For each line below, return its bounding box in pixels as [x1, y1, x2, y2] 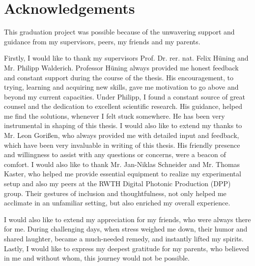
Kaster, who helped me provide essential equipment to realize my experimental [4, 168, 241, 179]
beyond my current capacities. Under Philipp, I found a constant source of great [4, 91, 246, 101]
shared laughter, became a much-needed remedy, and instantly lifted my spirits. [4, 233, 244, 243]
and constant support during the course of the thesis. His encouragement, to [4, 72, 233, 82]
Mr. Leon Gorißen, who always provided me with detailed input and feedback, [4, 130, 239, 140]
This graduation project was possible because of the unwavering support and [4, 27, 235, 37]
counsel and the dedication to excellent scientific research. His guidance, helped [4, 101, 242, 111]
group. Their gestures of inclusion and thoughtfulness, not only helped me [4, 188, 227, 198]
